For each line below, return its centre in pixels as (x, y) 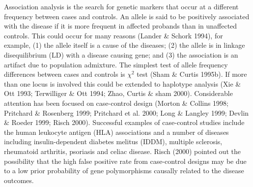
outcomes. (19, 180)
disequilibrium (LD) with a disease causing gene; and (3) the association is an (121, 54)
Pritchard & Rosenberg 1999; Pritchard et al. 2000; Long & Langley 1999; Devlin (126, 112)
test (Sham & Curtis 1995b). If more (192, 74)
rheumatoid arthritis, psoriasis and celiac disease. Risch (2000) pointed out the (122, 151)
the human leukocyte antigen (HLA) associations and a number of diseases (116, 132)
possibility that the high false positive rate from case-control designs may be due (125, 161)
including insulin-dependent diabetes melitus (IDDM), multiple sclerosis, (113, 141)
